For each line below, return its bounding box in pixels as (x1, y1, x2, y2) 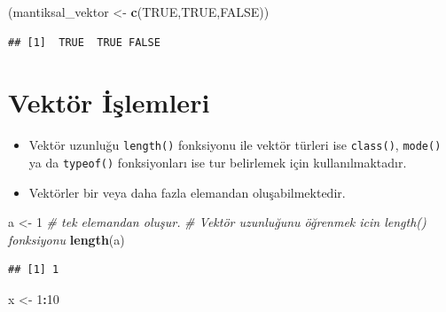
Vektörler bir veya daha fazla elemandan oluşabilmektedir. (28, 183, 346, 201)
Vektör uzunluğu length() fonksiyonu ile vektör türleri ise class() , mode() (28, 136, 442, 154)
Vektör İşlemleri (8, 84, 210, 121)
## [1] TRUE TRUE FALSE (8, 35, 160, 49)
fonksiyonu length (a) (8, 230, 125, 248)
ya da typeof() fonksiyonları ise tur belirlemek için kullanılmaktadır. (28, 152, 407, 171)
